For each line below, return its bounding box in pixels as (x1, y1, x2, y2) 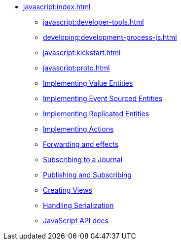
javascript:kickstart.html (43, 48, 121, 57)
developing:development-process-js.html (43, 33, 177, 41)
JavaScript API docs (43, 216, 109, 225)
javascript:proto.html (43, 64, 110, 72)
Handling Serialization (43, 201, 114, 209)
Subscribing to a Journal (43, 155, 123, 164)
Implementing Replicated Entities (43, 109, 149, 118)
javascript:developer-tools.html (43, 18, 144, 26)
